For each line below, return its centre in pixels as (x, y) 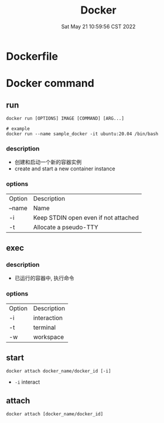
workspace (49, 337)
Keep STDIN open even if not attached (86, 217)
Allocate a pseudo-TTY (66, 227)
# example (18, 129)
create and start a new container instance (65, 169)
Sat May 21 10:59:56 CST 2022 (98, 26)
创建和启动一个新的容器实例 (48, 162)
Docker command (50, 83)
